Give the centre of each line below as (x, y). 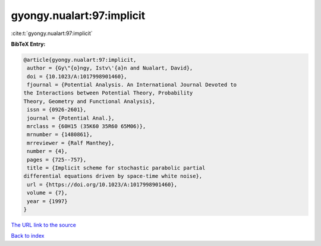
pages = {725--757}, (57, 160)
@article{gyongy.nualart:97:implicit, (80, 60)
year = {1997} (47, 201)
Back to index (28, 236)
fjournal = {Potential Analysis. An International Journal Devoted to (132, 85)
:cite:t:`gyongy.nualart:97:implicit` (52, 33)
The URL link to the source (44, 225)
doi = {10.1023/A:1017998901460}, (77, 76)
